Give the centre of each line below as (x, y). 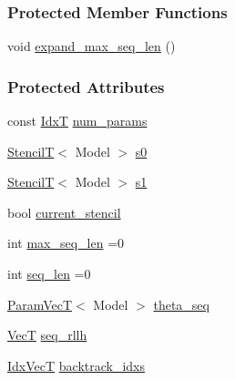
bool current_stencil (64, 212)
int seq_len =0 (49, 273)
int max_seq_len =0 (66, 243)
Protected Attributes (86, 86)
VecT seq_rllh (47, 335)
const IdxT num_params (77, 121)
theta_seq (181, 304)
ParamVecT (40, 304)
